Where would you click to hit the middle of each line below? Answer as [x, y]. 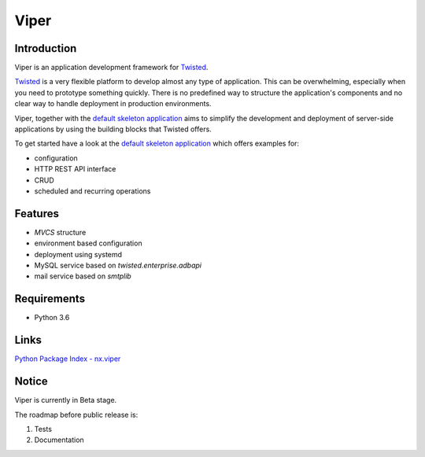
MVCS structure [60, 232]
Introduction [46, 48]
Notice [31, 381]
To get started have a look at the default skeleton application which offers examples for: [157, 144]
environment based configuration [88, 243]
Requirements [50, 299]
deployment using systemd [78, 254]
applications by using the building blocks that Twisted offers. [113, 129]
